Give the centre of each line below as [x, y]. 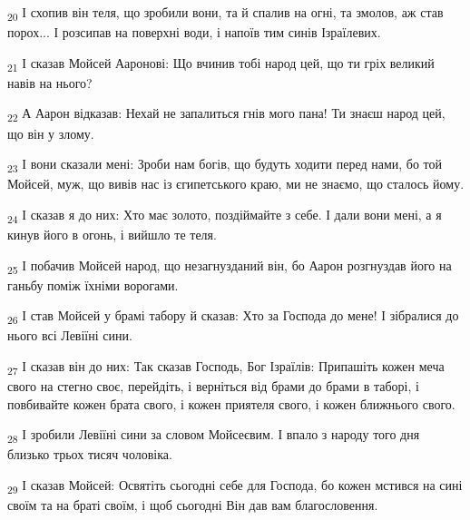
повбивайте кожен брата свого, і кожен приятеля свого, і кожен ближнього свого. [231, 403]
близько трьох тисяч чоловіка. [90, 454]
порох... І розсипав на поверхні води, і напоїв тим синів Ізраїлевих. [194, 32]
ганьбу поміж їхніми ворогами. [93, 285]
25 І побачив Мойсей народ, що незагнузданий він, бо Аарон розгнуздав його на [230, 266]
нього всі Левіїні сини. [70, 335]
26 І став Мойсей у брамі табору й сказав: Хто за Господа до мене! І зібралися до [233, 317]
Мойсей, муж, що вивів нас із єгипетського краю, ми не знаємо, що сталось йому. [236, 184]
